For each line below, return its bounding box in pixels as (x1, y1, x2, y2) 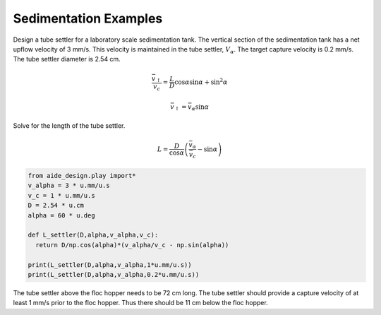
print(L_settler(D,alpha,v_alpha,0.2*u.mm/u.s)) (28, 271, 200, 278)
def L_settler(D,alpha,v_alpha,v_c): (28, 231, 159, 239)
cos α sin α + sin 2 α (174, 76, 228, 86)
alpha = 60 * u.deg (28, 211, 95, 219)
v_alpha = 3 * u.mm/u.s (28, 182, 111, 190)
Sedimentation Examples (13, 11, 163, 26)
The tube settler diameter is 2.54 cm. (13, 55, 121, 64)
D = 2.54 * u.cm (28, 201, 85, 210)
